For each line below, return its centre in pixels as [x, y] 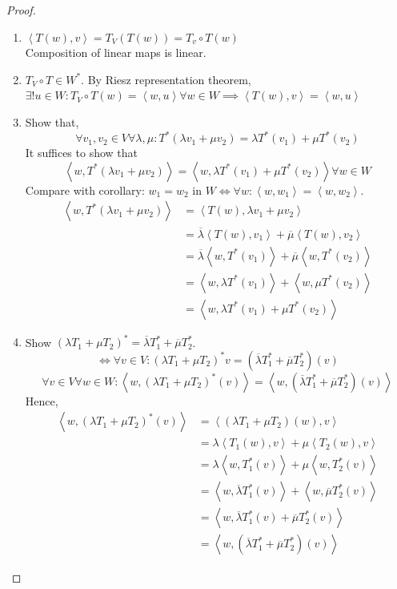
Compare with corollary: [85, 190]
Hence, [42, 400]
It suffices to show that [81, 153]
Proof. [21, 10]
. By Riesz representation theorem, [166, 79]
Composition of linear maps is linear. [116, 52]
